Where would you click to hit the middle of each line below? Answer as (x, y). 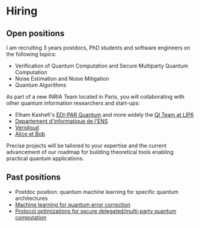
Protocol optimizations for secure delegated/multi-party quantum (95, 211)
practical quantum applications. (45, 158)
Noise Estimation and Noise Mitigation (62, 79)
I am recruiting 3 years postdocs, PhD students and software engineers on (98, 48)
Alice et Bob (30, 134)
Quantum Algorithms (41, 85)
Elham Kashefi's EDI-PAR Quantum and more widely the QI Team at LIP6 (104, 115)
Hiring (22, 11)
